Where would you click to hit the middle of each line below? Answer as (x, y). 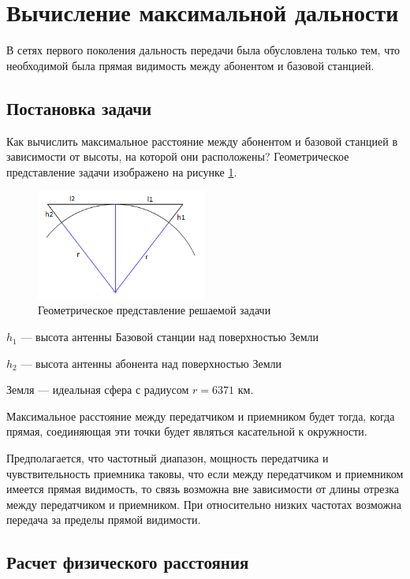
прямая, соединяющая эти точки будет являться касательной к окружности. (187, 431)
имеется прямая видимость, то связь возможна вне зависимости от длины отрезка (203, 489)
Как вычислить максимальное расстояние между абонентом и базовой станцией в (202, 141)
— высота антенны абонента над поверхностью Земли (151, 363)
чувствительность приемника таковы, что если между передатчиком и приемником (205, 473)
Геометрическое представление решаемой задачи (155, 310)
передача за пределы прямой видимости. (104, 520)
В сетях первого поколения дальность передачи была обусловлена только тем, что (203, 50)
